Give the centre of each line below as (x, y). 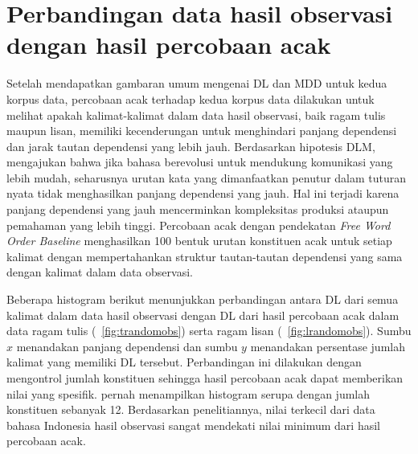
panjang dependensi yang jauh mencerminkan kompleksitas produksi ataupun (198, 209)
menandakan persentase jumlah (328, 346)
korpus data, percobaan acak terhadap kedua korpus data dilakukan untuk (191, 98)
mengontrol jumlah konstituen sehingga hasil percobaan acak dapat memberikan (205, 378)
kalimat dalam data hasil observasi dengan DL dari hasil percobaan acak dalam (203, 315)
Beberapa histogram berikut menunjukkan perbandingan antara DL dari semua (203, 299)
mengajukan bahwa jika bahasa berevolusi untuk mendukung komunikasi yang (200, 162)
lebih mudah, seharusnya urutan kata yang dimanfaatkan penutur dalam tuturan (207, 177)
